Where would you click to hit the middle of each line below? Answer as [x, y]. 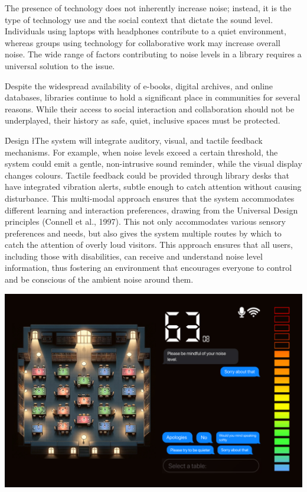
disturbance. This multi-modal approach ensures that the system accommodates [150, 198]
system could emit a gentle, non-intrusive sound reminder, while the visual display [153, 164]
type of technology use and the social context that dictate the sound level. [139, 19]
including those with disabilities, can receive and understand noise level [134, 256]
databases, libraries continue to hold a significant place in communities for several [153, 97]
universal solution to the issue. [60, 65]
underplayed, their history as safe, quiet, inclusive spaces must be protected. [143, 120]
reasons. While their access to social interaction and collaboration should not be [150, 109]
